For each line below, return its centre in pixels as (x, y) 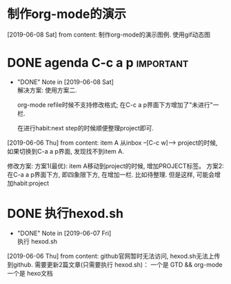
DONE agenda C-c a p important (98, 63)
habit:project (31, 183)
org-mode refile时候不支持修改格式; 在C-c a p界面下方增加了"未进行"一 (118, 105)
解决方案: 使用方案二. (47, 90)
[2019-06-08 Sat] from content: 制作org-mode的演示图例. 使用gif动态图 (109, 34)
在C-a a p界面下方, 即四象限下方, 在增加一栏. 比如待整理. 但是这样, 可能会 (111, 174)
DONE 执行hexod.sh (66, 214)
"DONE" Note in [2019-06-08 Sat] (65, 82)
